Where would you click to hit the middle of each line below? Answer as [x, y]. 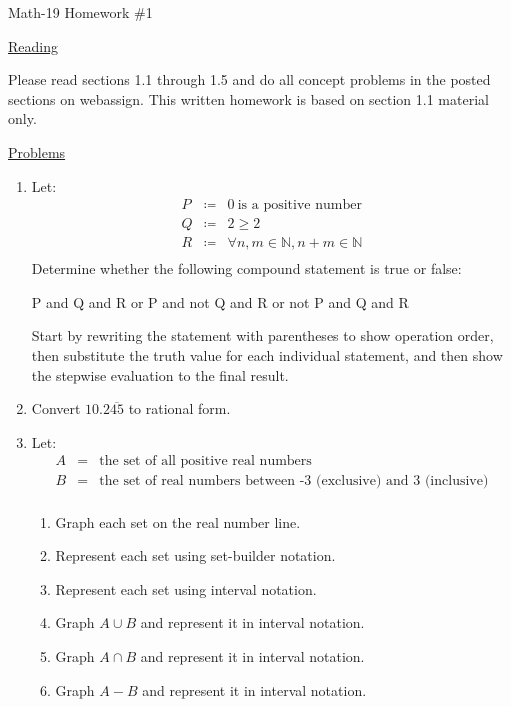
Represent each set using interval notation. [186, 588]
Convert [56, 408]
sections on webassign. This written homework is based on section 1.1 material [248, 98]
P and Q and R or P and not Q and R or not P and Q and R [220, 301]
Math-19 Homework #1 [80, 12]
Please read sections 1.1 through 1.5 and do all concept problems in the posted [249, 79]
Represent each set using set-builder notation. [195, 555]
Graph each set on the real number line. [178, 521]
